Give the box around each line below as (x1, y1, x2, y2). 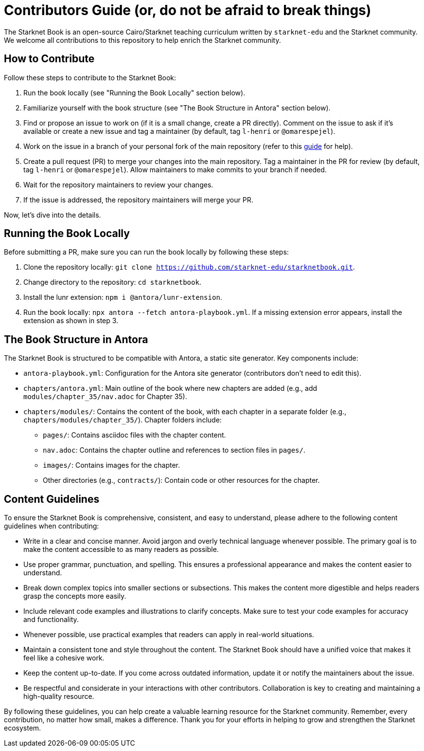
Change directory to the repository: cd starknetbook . (23, 278, 201, 287)
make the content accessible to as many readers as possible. (23, 545, 219, 554)
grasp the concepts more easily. (23, 592, 126, 601)
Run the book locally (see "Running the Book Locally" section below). (23, 88, 246, 97)
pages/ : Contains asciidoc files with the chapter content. (43, 431, 226, 440)
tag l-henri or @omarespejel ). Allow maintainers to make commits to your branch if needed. (23, 165, 327, 174)
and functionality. (23, 615, 79, 624)
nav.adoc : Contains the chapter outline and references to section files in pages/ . (43, 446, 305, 455)
